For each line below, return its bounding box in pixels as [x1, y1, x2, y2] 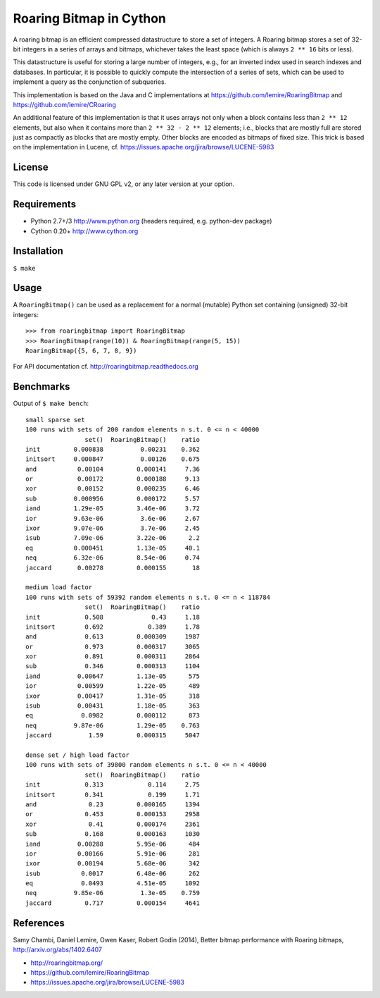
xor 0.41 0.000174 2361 [25, 820, 201, 828]
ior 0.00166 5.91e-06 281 [25, 849, 201, 858]
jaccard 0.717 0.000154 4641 [25, 899, 201, 907]
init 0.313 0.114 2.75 [25, 781, 201, 789]
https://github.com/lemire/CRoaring [13, 100, 116, 109]
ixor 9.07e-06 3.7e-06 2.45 [25, 524, 201, 532]
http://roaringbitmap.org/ [30, 959, 103, 967]
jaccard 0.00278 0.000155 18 [25, 564, 201, 572]
